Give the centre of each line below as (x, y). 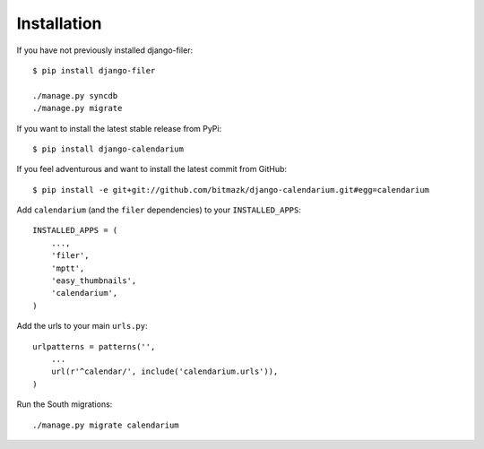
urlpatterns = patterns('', (94, 346)
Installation (59, 23)
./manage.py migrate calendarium (106, 425)
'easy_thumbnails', (94, 281)
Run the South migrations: (65, 404)
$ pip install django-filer (94, 70)
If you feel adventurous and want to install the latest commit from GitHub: (151, 169)
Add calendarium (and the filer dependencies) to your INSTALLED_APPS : (159, 210)
